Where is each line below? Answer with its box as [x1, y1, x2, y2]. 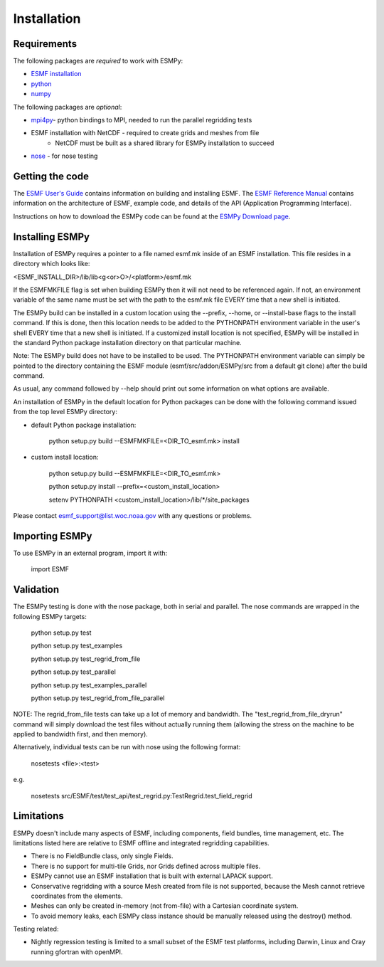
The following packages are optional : [13, 102, 122, 111]
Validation [13, 583, 60, 596]
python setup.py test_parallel [31, 667, 117, 676]
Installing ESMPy [13, 231, 90, 243]
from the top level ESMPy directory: [13, 408, 117, 416]
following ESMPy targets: [13, 612, 87, 620]
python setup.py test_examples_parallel [31, 680, 147, 689]
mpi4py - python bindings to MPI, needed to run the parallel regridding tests [31, 116, 252, 125]
